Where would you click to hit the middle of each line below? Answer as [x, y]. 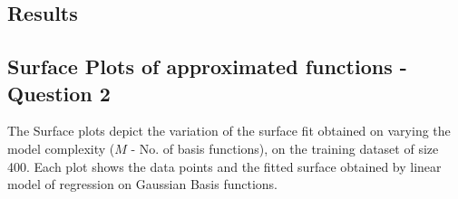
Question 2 [59, 93]
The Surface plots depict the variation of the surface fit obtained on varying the [229, 131]
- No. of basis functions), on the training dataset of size [285, 148]
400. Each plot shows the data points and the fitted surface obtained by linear [224, 166]
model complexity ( [61, 148]
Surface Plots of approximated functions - [207, 66]
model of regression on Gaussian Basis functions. [143, 184]
